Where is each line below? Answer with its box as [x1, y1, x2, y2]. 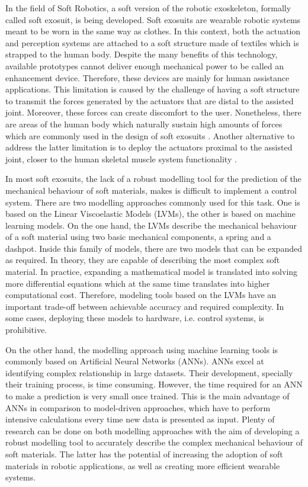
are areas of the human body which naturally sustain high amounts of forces [5, 117, 283, 130]
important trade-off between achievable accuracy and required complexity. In [5, 300, 284, 312]
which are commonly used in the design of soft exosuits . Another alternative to [5, 129, 295, 142]
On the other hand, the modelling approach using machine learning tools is [5, 343, 278, 355]
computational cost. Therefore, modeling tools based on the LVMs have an [5, 289, 277, 301]
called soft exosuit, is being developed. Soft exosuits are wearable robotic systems [5, 13, 301, 25]
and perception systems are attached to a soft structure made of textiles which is [5, 36, 299, 49]
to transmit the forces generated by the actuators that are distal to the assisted [5, 94, 294, 107]
